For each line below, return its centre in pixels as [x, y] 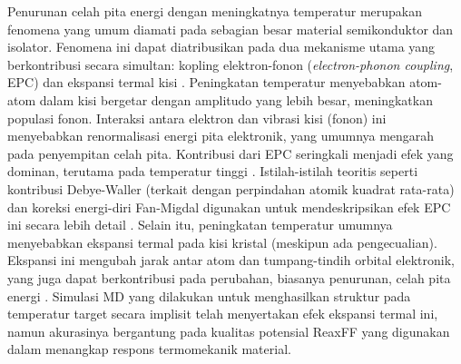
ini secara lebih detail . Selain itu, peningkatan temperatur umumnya [200, 225]
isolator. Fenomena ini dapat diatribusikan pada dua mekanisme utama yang [221, 47]
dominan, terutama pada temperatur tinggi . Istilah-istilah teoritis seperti [213, 171]
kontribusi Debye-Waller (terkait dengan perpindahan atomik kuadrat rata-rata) [231, 188]
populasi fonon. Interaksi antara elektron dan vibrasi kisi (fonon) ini [197, 118]
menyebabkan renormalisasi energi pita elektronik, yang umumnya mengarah [221, 136]
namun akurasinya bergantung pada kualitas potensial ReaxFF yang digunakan [229, 331]
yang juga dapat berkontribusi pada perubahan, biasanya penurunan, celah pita [229, 277]
